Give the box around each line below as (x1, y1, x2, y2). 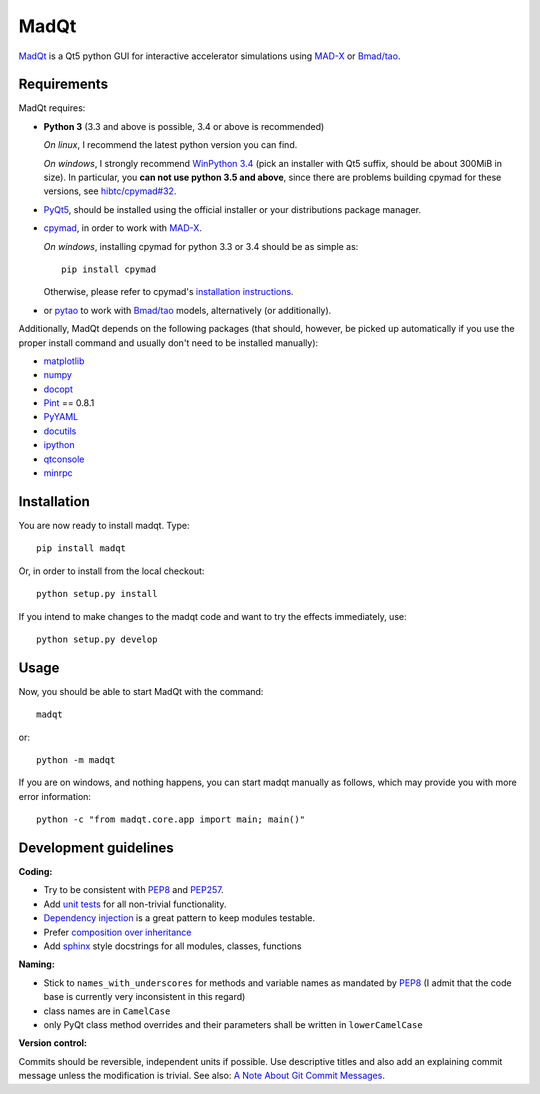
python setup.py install (36, 588, 158, 600)
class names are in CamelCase (43, 1005, 171, 1017)
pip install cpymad (61, 263, 157, 275)
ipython (43, 439, 75, 451)
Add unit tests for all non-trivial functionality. (43, 898, 227, 910)
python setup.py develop (36, 633, 158, 645)
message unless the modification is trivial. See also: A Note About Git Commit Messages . (18, 1070, 385, 1082)
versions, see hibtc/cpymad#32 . (43, 185, 177, 197)
